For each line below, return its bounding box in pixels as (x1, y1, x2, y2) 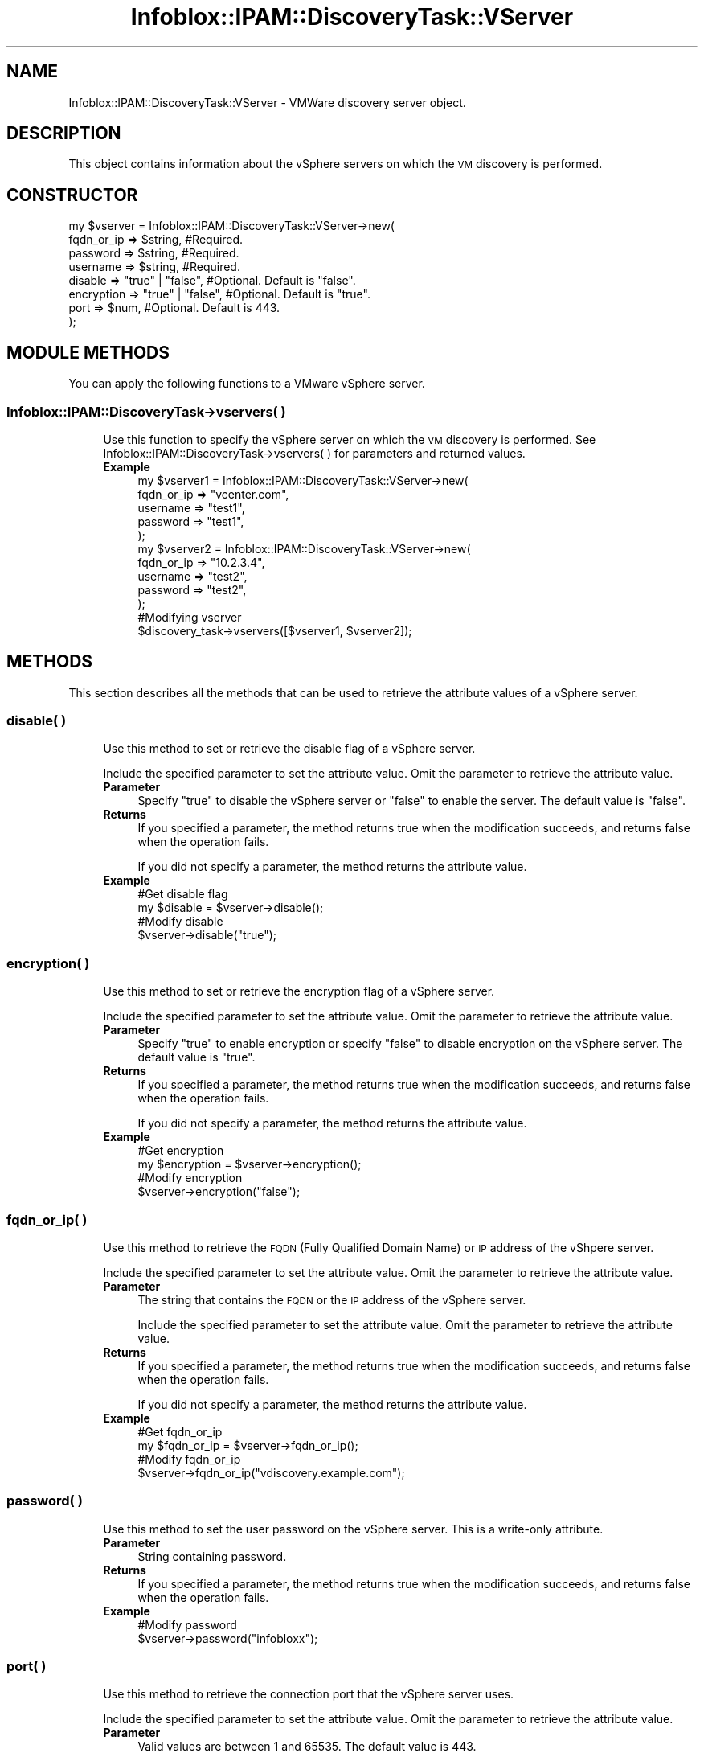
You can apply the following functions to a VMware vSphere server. (68, 376, 425, 391)
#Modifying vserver (137, 610, 242, 624)
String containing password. (137, 1549, 287, 1563)
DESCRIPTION (6, 123, 121, 144)
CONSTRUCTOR (6, 184, 138, 205)
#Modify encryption (137, 1171, 243, 1185)
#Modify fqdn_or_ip (137, 1451, 241, 1466)
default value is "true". (137, 1050, 256, 1065)
